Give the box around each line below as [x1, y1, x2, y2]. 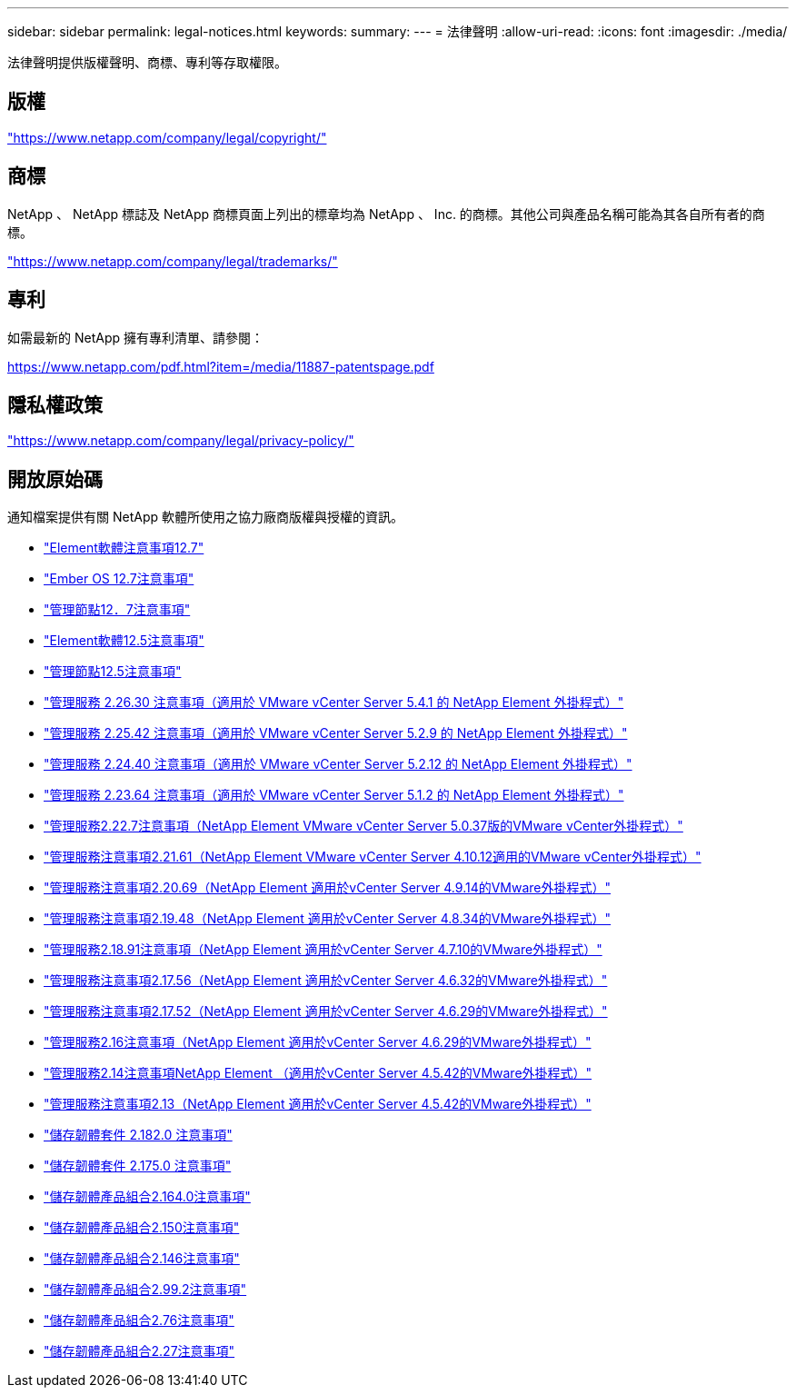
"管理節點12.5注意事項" [44, 663, 182, 680]
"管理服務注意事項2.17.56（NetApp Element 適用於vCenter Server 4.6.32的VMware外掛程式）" [44, 972, 608, 989]
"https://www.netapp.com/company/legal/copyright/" [7, 129, 327, 145]
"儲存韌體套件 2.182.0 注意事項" [44, 1127, 233, 1143]
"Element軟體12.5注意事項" [44, 633, 204, 649]
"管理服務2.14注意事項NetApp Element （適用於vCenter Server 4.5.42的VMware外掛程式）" [44, 1065, 592, 1081]
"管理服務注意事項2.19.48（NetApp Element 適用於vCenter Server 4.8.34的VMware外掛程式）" [44, 911, 612, 927]
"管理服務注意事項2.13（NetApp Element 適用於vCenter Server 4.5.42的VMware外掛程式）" [44, 1096, 592, 1112]
